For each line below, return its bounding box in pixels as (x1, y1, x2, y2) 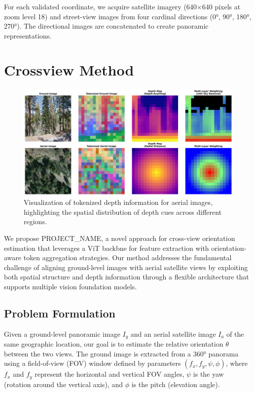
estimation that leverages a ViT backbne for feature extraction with (4, 242, 209, 253)
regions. (24, 216, 47, 227)
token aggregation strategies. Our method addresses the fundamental (23, 252, 232, 263)
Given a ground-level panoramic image (4, 328, 120, 339)
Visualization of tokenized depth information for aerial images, (24, 197, 213, 207)
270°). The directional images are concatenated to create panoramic (4, 21, 209, 31)
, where (225, 358, 248, 368)
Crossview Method (4, 59, 134, 79)
